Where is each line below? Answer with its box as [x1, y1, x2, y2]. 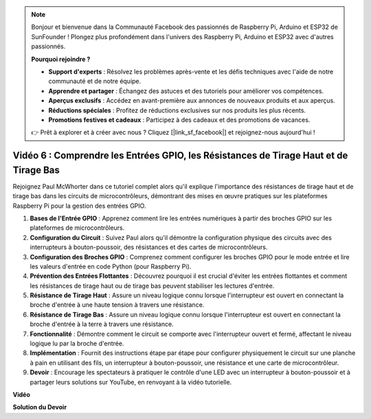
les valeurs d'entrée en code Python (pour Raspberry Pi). [30, 262, 192, 270]
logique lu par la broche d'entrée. [30, 339, 124, 347]
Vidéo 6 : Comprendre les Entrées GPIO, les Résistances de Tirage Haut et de [12, 150, 348, 162]
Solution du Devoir [12, 403, 67, 411]
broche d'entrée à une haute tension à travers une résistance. [30, 301, 205, 309]
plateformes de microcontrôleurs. [30, 224, 125, 232]
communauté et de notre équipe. [48, 77, 142, 85]
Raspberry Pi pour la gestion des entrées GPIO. [12, 202, 146, 210]
